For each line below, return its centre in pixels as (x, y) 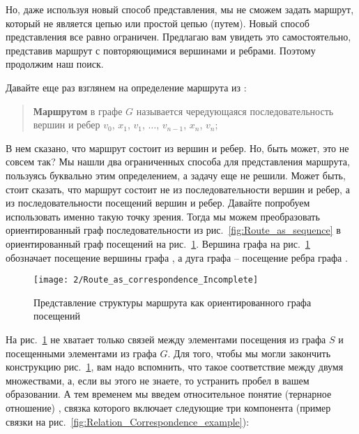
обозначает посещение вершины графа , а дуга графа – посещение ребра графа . (177, 257)
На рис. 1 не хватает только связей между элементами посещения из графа (166, 339)
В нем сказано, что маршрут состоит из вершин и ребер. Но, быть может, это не (177, 148)
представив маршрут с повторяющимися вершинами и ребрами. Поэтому (161, 50)
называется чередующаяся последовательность (235, 111)
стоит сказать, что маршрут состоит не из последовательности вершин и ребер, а (178, 189)
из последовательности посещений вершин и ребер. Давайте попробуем (158, 203)
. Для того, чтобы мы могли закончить (249, 353)
